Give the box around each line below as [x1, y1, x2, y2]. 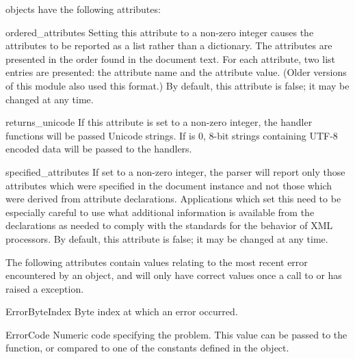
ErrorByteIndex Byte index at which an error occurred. [5, 304, 238, 319]
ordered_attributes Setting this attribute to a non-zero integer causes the [5, 25, 314, 39]
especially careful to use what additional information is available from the [5, 204, 315, 219]
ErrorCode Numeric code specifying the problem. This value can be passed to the [5, 327, 347, 341]
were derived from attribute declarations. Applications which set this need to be [5, 191, 341, 206]
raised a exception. [5, 281, 84, 295]
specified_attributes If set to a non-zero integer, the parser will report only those [5, 164, 345, 178]
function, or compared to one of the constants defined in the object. [5, 341, 289, 355]
